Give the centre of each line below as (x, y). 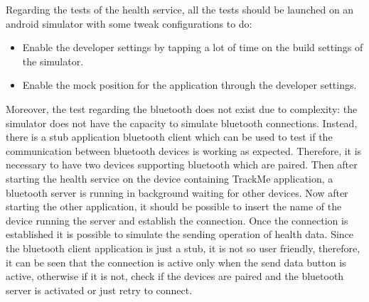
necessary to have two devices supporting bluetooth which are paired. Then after (182, 165)
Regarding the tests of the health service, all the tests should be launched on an (180, 9)
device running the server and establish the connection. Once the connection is (177, 220)
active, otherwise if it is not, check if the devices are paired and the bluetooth (175, 276)
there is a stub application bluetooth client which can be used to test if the (169, 137)
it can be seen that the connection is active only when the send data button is (176, 262)
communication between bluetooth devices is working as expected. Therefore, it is (184, 150)
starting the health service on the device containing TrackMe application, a (170, 178)
